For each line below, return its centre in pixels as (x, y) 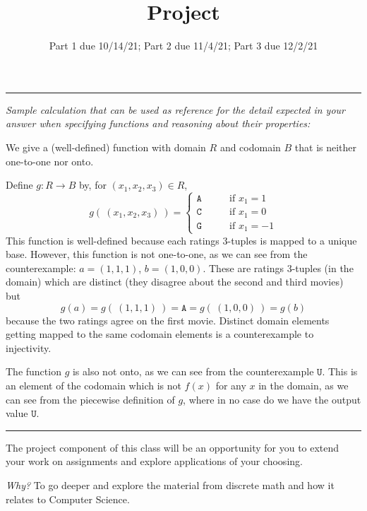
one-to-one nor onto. (50, 161)
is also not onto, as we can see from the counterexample (193, 371)
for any (231, 385)
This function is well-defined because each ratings (113, 240)
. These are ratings (243, 268)
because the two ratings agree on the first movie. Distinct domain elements (168, 320)
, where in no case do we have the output (272, 399)
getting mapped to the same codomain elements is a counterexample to (160, 334)
